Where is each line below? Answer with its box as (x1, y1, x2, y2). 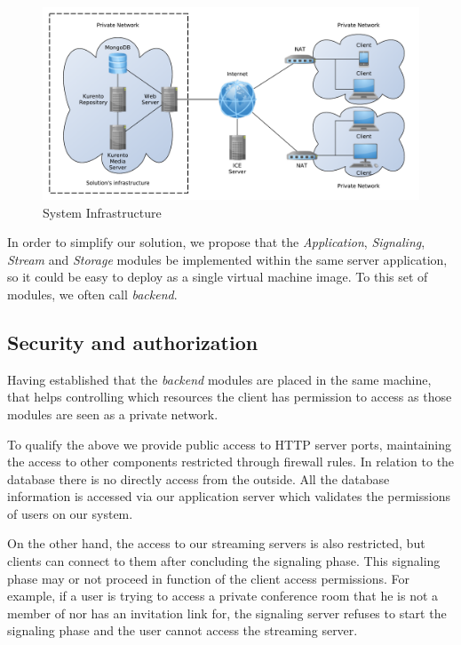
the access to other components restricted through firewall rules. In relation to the (7, 452, 455, 471)
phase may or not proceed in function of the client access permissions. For (7, 569, 410, 587)
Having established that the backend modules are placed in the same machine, (7, 370, 432, 388)
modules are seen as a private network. (7, 404, 219, 423)
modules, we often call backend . (7, 284, 178, 303)
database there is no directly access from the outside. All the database (7, 469, 390, 488)
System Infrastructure (43, 203, 162, 221)
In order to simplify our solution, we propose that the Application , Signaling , (7, 233, 425, 251)
